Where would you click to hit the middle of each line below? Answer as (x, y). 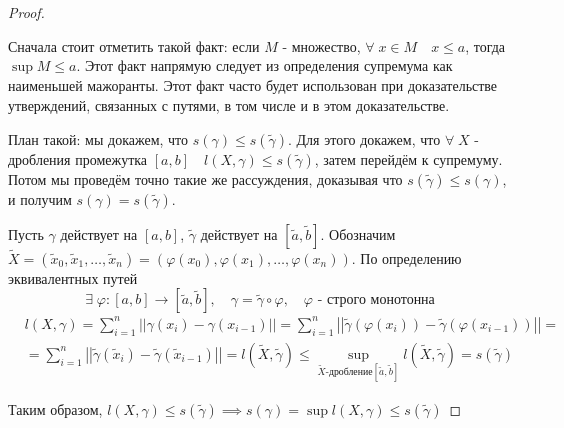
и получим (40, 198)
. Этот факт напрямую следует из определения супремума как (264, 65)
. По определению (406, 257)
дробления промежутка (78, 158)
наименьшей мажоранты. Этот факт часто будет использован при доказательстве (253, 85)
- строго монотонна (376, 300)
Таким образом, (55, 408)
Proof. (26, 12)
